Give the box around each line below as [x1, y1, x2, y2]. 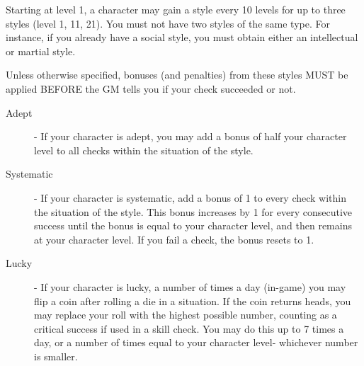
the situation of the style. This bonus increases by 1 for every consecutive [34, 204, 353, 219]
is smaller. [34, 348, 78, 363]
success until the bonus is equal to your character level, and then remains [34, 218, 352, 233]
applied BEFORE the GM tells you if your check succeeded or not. [6, 81, 296, 96]
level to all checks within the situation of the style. [34, 142, 254, 157]
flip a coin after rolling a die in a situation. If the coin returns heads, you [34, 293, 351, 308]
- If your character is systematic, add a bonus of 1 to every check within [34, 190, 347, 205]
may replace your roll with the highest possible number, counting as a [34, 307, 337, 322]
